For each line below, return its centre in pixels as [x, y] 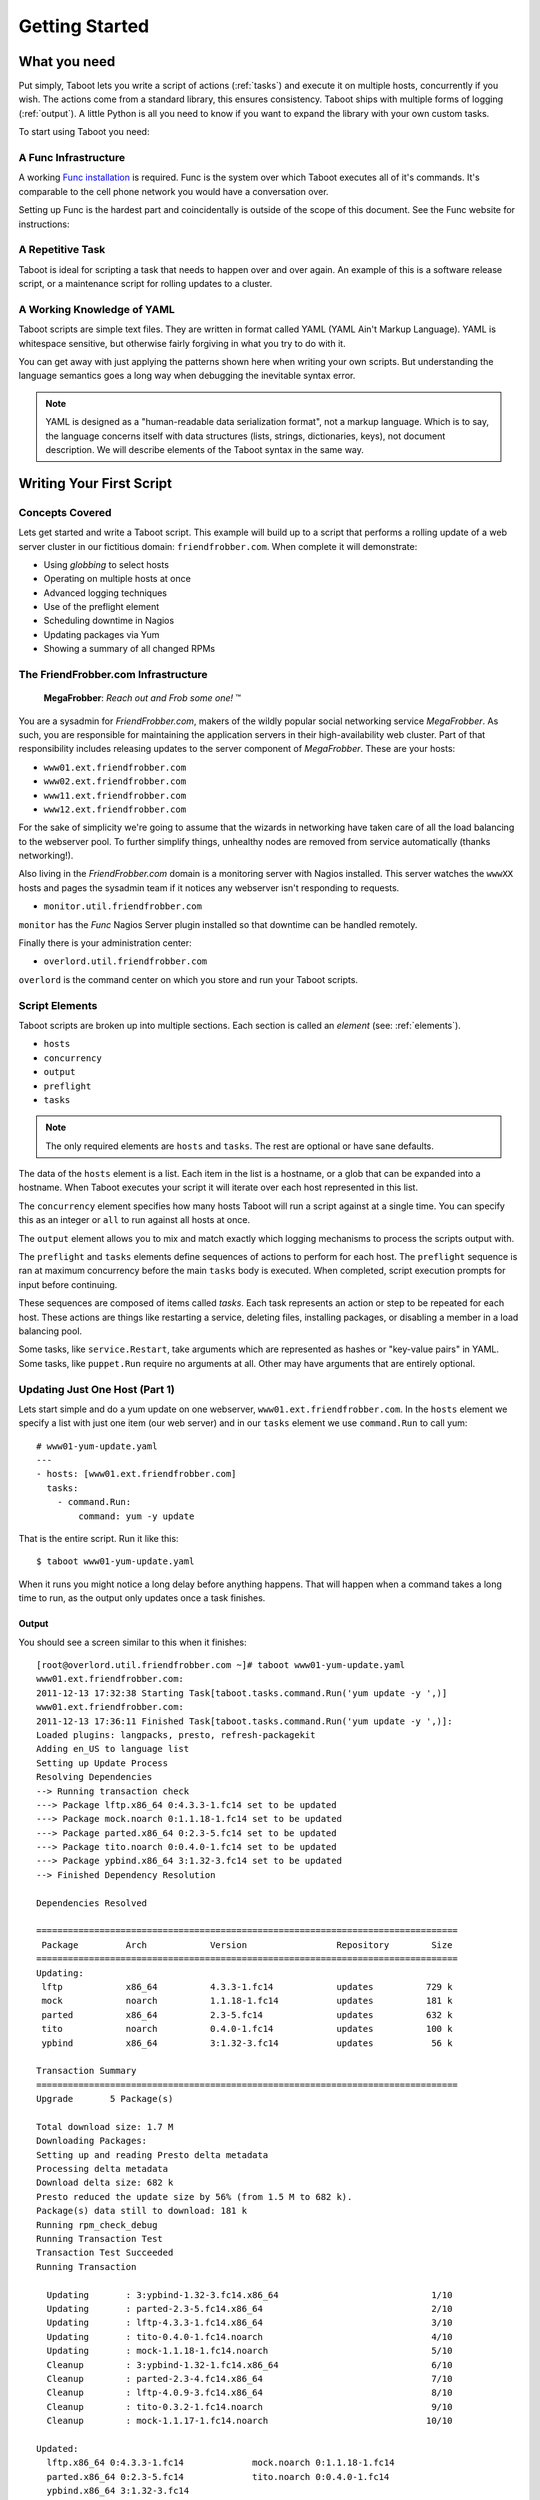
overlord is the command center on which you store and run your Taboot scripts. [188, 979]
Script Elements [58, 1005]
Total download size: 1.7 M [105, 2126]
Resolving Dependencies [94, 1777]
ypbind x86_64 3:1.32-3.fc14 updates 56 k [247, 2043]
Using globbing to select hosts [106, 564]
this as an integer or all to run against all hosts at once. [134, 1220]
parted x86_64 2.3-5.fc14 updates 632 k [247, 2014]
